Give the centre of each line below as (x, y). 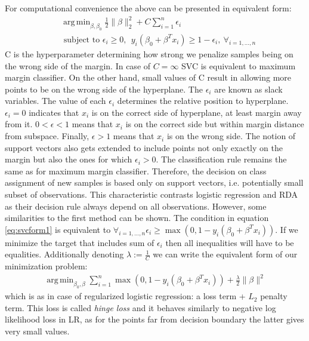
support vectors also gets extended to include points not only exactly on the (144, 147)
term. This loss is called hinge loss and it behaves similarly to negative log (140, 307)
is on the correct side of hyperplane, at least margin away (197, 112)
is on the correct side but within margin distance (215, 124)
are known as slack (248, 89)
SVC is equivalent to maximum (239, 65)
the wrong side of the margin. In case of (78, 65)
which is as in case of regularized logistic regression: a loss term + (125, 296)
